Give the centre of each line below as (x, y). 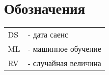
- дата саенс (48, 35)
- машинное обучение (64, 49)
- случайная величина (64, 63)
